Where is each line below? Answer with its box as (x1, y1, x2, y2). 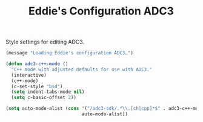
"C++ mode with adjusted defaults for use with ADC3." (11, 66, 153, 72)
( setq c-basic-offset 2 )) (11, 95, 77, 101)
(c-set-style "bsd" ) (11, 83, 63, 89)
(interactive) (11, 72, 47, 78)
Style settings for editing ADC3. (5, 38, 85, 46)
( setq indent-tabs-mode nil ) (11, 89, 85, 95)
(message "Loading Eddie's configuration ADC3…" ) (5, 50, 134, 56)
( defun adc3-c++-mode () (5, 61, 68, 67)
